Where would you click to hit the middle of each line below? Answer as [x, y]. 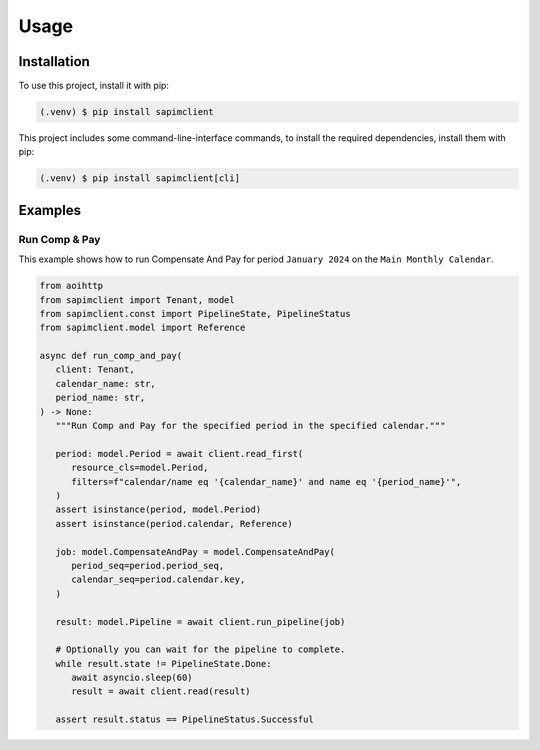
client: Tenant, [95, 369]
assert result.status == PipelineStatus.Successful [184, 719]
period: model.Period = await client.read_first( [179, 453]
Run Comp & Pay [59, 239]
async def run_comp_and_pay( [111, 356]
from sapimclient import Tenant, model [137, 299]
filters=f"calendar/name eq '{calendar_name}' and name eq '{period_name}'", [266, 481]
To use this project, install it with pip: [94, 86]
